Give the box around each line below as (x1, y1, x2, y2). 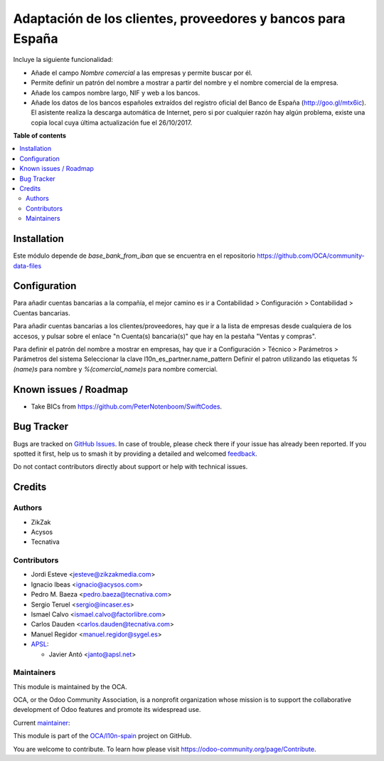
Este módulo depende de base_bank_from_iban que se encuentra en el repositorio (13, 251, 256, 260)
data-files (13, 261, 42, 270)
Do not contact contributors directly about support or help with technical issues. (13, 463, 248, 471)
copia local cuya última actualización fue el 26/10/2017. (31, 118, 193, 127)
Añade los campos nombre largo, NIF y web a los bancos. (31, 88, 201, 97)
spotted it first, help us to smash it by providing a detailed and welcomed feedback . (13, 449, 257, 458)
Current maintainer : (13, 718, 70, 727)
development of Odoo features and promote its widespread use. (13, 705, 201, 714)
